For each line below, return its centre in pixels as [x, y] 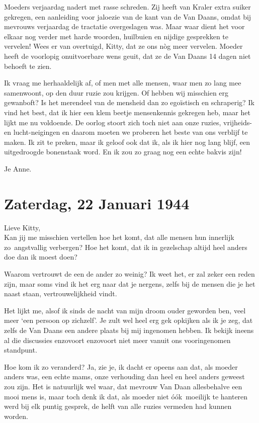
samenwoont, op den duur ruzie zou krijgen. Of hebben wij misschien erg [116, 92]
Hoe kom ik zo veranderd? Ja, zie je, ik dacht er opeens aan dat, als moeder [121, 366]
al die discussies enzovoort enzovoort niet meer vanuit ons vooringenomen [117, 340]
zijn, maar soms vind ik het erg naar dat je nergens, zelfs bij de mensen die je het [130, 283]
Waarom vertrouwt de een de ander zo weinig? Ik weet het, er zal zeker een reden [129, 274]
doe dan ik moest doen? [41, 257]
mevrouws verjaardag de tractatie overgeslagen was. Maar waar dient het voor [124, 26]
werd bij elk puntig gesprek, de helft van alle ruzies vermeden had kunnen [118, 406]
